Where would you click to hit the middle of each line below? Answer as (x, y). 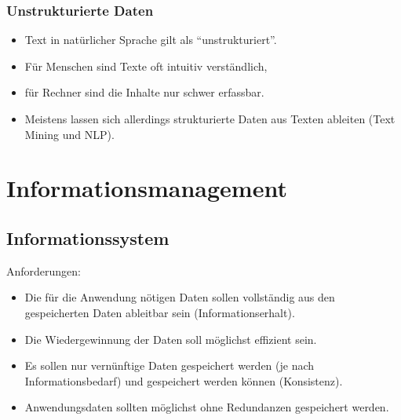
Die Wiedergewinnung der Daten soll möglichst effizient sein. (171, 339)
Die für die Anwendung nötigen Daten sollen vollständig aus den (180, 297)
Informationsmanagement (147, 188)
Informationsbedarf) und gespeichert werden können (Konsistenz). (184, 380)
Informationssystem (88, 237)
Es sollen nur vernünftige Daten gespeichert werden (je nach (170, 365)
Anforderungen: (44, 270)
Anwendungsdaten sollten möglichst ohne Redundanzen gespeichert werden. (207, 407)
